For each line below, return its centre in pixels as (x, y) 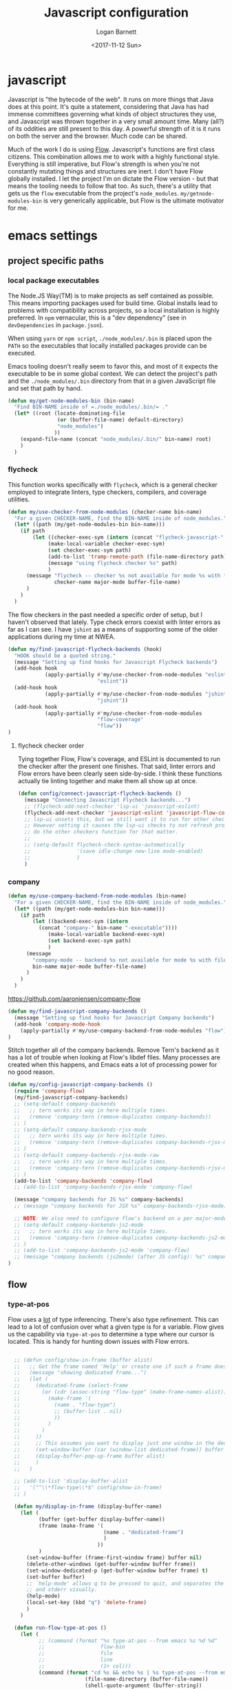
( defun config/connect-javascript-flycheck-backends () (99, 794)
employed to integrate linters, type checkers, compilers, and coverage (107, 492)
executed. (22, 353)
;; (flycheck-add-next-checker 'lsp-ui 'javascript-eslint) (112, 806)
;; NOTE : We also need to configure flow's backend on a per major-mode (120, 1219)
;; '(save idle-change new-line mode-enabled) (114, 851)
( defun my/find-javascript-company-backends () (77, 1012)
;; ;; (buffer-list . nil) (68, 1411)
